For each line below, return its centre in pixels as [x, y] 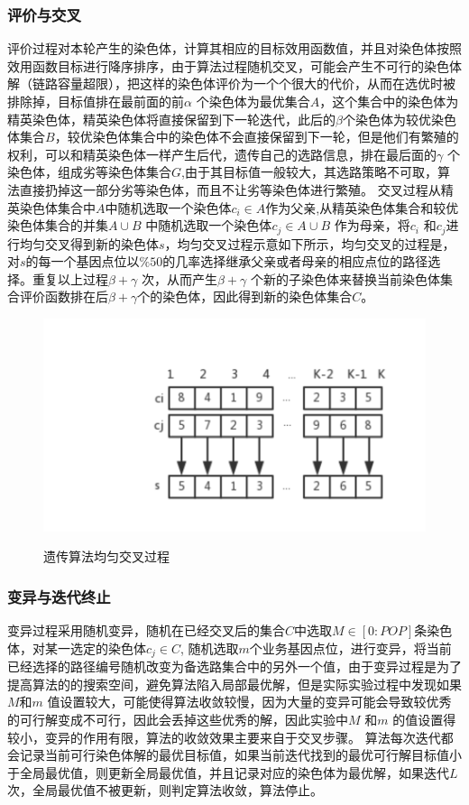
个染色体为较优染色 [399, 119]
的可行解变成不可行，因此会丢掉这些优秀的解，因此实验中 [178, 719]
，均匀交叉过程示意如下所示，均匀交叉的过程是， [310, 243]
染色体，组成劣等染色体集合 [89, 172]
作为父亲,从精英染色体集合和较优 [362, 207]
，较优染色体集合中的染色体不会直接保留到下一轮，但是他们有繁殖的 [257, 137]
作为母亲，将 [372, 225]
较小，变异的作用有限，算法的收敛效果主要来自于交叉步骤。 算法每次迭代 [224, 737]
